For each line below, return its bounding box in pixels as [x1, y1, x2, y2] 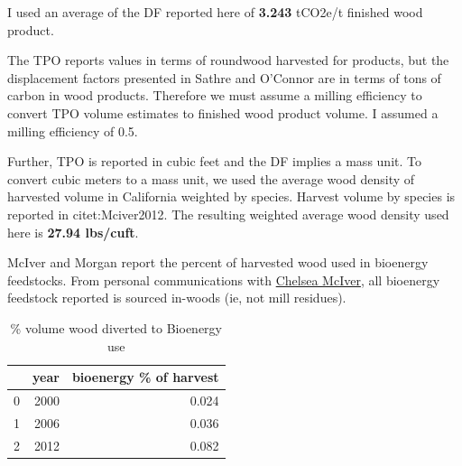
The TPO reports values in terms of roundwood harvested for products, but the [7, 51, 449, 70]
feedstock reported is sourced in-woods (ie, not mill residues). [7, 288, 346, 307]
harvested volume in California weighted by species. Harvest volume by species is [7, 187, 456, 206]
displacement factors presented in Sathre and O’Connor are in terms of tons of [7, 68, 441, 87]
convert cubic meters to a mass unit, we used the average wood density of [7, 169, 415, 188]
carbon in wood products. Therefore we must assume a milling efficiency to [7, 86, 422, 105]
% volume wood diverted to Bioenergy [10, 318, 222, 337]
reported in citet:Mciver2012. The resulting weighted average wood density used [7, 204, 449, 223]
